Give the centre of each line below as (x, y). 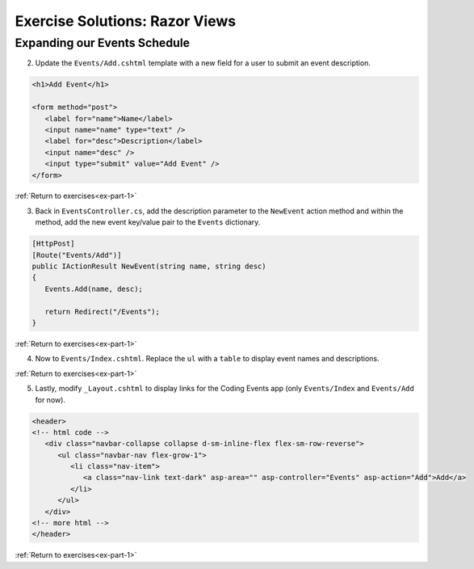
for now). (50, 399)
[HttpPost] (53, 244)
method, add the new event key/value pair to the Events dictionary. (148, 222)
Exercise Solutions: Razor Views (126, 21)
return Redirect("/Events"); (103, 312)
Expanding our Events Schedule (102, 43)
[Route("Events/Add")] (77, 255)
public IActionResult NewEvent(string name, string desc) (149, 266)
